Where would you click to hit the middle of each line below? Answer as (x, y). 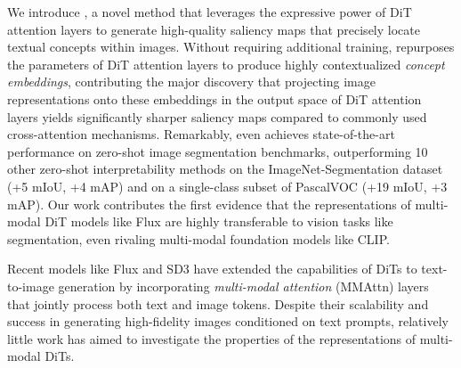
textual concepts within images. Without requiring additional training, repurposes (231, 47)
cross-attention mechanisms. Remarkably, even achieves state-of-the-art (201, 134)
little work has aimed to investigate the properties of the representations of (212, 338)
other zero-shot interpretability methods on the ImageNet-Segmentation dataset (225, 169)
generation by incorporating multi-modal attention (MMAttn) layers (243, 286)
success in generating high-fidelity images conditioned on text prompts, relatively (228, 321)
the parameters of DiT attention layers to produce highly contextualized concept (226, 64)
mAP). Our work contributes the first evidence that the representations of (209, 204)
